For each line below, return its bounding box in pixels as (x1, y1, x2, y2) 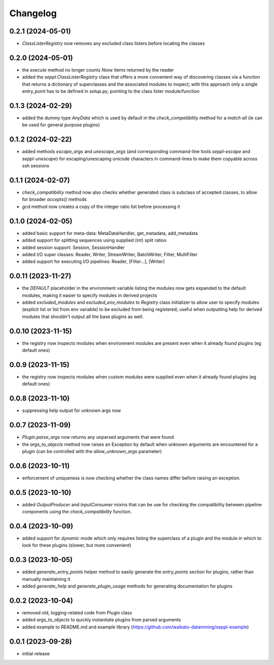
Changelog (9, 8, 57, 19)
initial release (22, 650, 50, 656)
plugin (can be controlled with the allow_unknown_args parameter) (22, 448, 162, 454)
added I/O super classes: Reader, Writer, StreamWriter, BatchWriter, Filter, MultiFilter (22, 251, 198, 257)
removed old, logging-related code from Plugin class (22, 610, 132, 616)
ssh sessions (22, 163, 49, 169)
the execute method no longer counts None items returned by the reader (22, 66, 174, 73)
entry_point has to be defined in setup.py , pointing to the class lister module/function (22, 88, 200, 94)
